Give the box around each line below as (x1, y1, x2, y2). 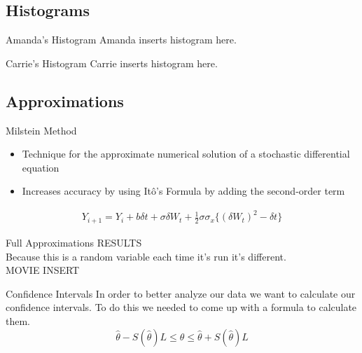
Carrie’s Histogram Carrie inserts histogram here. (6, 55, 218, 70)
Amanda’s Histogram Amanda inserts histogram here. (6, 32, 237, 47)
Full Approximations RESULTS (6, 235, 142, 249)
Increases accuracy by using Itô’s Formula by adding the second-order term (22, 184, 345, 198)
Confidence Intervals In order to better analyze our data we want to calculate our (6, 286, 356, 300)
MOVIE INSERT (6, 263, 80, 277)
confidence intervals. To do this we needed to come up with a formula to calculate (6, 300, 357, 314)
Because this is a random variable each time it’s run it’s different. (6, 249, 286, 263)
